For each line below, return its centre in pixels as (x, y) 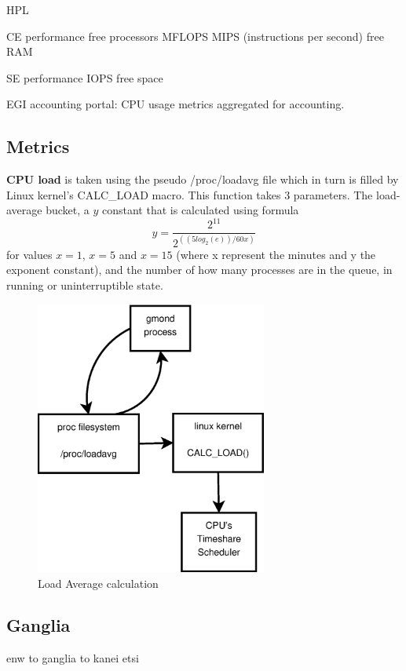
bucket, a (68, 210)
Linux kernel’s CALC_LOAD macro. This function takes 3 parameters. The (190, 194)
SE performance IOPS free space (85, 77)
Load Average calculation (98, 583)
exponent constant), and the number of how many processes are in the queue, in (199, 270)
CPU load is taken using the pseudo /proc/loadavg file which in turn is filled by (203, 179)
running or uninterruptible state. (85, 284)
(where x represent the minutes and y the (276, 254)
